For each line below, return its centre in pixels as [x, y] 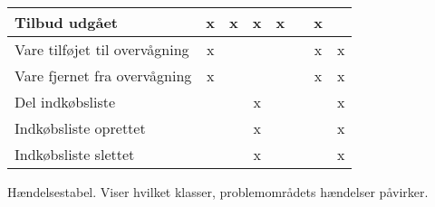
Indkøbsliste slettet [75, 154]
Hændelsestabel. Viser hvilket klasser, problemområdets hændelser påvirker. [218, 192]
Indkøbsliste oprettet [80, 128]
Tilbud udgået [66, 22]
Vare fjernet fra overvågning [103, 75]
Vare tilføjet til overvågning [102, 49]
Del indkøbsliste [65, 102]
